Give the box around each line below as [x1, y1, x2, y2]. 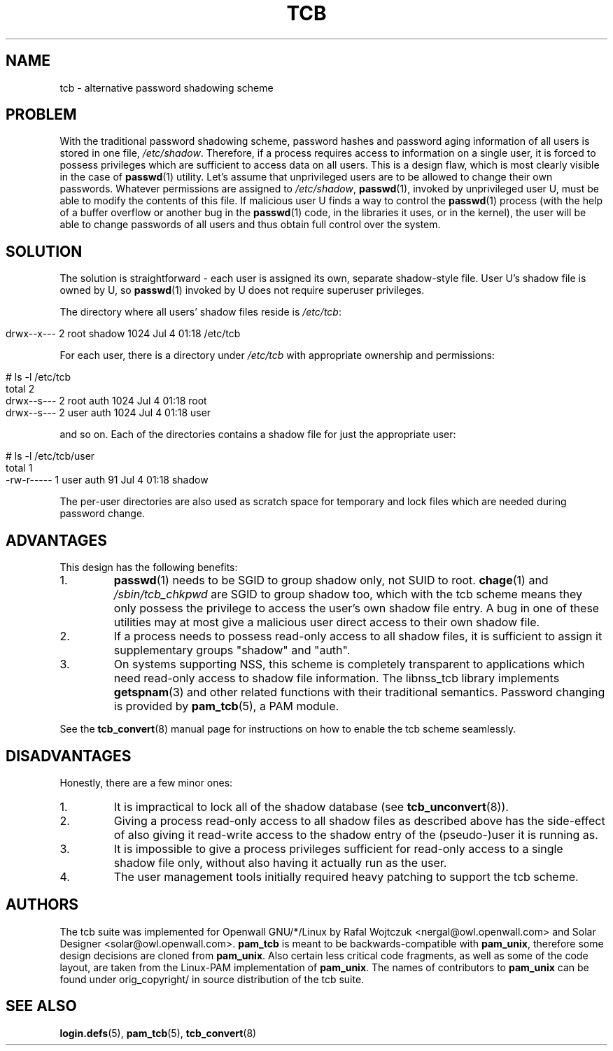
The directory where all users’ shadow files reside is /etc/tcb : [59, 306, 341, 318]
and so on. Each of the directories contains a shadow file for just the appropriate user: [59, 428, 456, 441]
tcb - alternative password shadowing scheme [59, 81, 274, 94]
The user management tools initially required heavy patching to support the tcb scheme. [113, 869, 579, 884]
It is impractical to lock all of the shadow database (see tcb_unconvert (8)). [113, 799, 509, 814]
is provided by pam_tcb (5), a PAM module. [113, 699, 339, 714]
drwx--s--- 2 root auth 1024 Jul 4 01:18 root [6, 395, 207, 407]
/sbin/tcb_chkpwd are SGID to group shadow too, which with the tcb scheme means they [113, 587, 582, 602]
